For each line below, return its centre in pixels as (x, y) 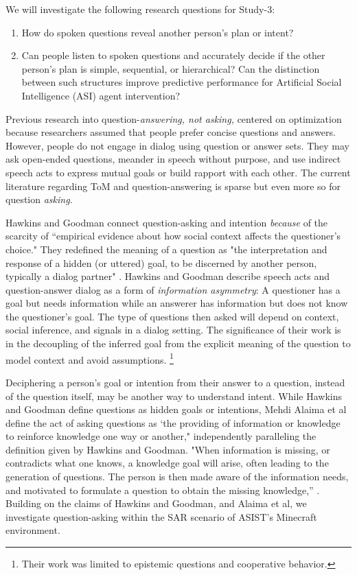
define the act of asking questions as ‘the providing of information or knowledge (173, 422)
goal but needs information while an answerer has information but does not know (177, 303)
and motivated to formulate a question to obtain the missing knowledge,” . (163, 490)
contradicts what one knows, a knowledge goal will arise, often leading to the (167, 463)
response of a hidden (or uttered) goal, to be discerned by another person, (161, 262)
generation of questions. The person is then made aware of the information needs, (177, 477)
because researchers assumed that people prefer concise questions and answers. (171, 132)
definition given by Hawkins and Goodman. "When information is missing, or (168, 449)
